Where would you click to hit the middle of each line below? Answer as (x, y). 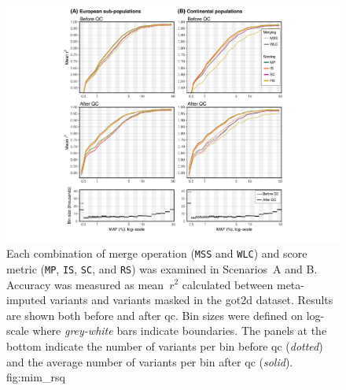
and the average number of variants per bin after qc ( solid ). (150, 361)
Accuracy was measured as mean (85, 284)
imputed (26, 300)
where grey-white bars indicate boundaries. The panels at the (180, 331)
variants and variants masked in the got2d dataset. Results (191, 300)
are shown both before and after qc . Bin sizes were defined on (155, 315)
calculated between (228, 284)
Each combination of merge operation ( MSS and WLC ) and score (157, 253)
